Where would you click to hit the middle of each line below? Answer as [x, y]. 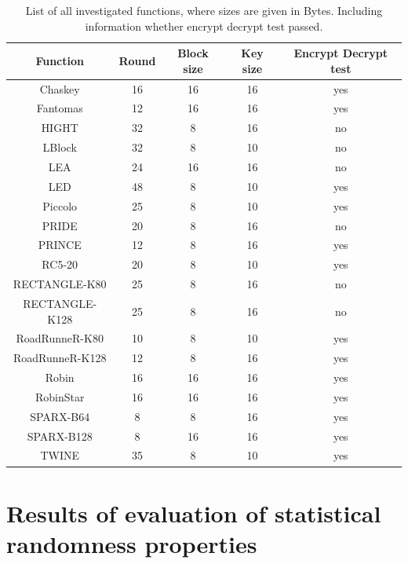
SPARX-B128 [60, 436]
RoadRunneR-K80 [60, 338]
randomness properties [132, 543]
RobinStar [60, 396]
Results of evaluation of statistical [194, 513]
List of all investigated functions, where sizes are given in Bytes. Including [204, 10]
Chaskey [60, 88]
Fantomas [60, 108]
